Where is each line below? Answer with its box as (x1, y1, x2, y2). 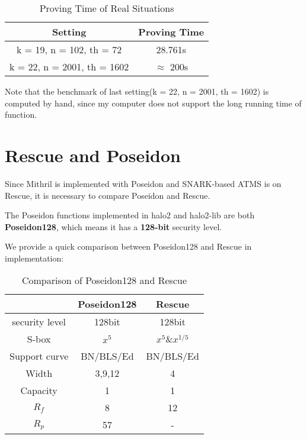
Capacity (20, 383, 57, 398)
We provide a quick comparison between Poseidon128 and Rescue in (5, 240, 252, 253)
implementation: (5, 251, 64, 264)
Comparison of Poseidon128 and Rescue (21, 273, 187, 288)
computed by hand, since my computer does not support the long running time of (5, 96, 302, 109)
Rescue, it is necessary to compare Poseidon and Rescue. (5, 189, 210, 201)
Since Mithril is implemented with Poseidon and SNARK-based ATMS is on (5, 177, 282, 189)
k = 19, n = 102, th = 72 (17, 43, 122, 56)
